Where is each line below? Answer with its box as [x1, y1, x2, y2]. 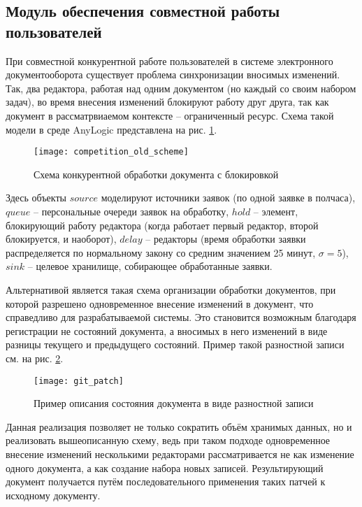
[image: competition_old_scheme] [34, 147, 189, 157]
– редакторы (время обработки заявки [145, 231, 306, 246]
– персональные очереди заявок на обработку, [34, 204, 229, 218]
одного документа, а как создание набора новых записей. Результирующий [6, 460, 324, 475]
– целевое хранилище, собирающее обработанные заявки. [27, 259, 273, 273]
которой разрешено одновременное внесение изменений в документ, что [6, 296, 314, 310]
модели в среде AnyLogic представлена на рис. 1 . [6, 122, 217, 136]
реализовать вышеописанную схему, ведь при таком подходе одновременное [6, 433, 331, 448]
